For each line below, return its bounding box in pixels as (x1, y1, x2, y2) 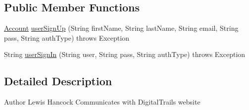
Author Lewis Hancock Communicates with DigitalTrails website (4, 97, 200, 107)
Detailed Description (4, 73, 112, 89)
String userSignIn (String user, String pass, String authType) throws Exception (4, 49, 246, 59)
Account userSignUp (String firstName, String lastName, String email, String (4, 23, 239, 33)
